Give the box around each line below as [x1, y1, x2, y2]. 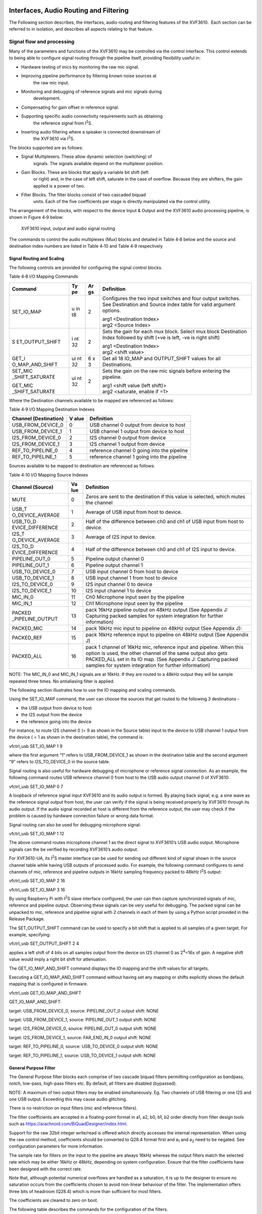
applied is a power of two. [33, 183, 85, 189]
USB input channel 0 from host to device [85, 568, 179, 575]
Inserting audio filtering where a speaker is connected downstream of [21, 129, 161, 135]
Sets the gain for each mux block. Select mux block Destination [102, 328, 247, 335]
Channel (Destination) [12, 415, 64, 422]
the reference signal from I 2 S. [33, 119, 93, 126]
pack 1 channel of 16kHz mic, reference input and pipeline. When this [85, 644, 244, 651]
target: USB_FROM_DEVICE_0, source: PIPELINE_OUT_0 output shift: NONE [9, 1008, 159, 1013]
